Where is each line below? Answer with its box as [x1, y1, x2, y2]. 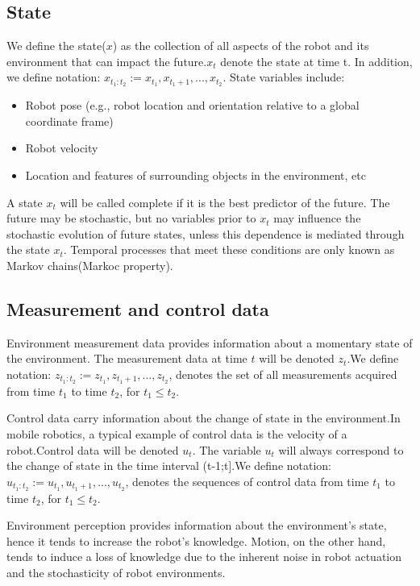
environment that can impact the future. [6, 52, 207, 69]
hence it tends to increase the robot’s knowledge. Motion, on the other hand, [6, 532, 386, 549]
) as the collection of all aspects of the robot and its [112, 37, 369, 54]
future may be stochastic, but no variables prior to [6, 210, 256, 227]
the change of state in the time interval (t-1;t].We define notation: [6, 457, 332, 474]
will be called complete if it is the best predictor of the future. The [60, 193, 390, 210]
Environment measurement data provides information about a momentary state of [6, 334, 413, 351]
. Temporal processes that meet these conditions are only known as [63, 241, 395, 258]
